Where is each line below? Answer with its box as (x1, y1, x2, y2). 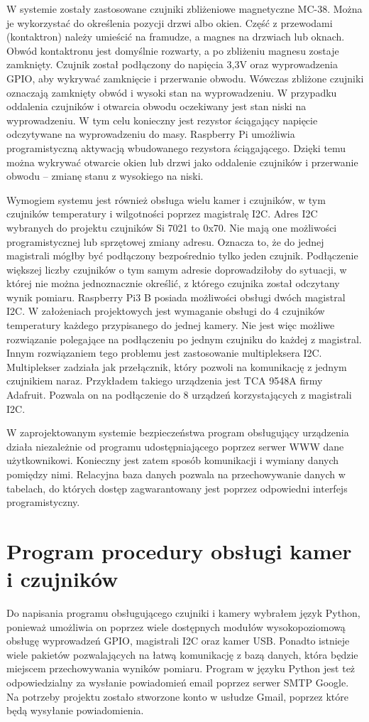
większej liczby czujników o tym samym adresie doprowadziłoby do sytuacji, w (6, 262, 347, 276)
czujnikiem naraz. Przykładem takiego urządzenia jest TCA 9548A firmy (6, 373, 323, 388)
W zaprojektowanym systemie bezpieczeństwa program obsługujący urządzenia (6, 425, 349, 440)
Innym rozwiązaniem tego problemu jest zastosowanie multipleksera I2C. (6, 345, 322, 360)
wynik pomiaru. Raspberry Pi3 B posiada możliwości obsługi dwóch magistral (6, 289, 346, 304)
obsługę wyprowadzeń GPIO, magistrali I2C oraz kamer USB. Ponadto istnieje (6, 633, 350, 648)
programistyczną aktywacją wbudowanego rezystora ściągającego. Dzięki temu (6, 140, 346, 155)
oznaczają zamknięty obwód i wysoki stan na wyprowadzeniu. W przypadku (6, 85, 337, 99)
